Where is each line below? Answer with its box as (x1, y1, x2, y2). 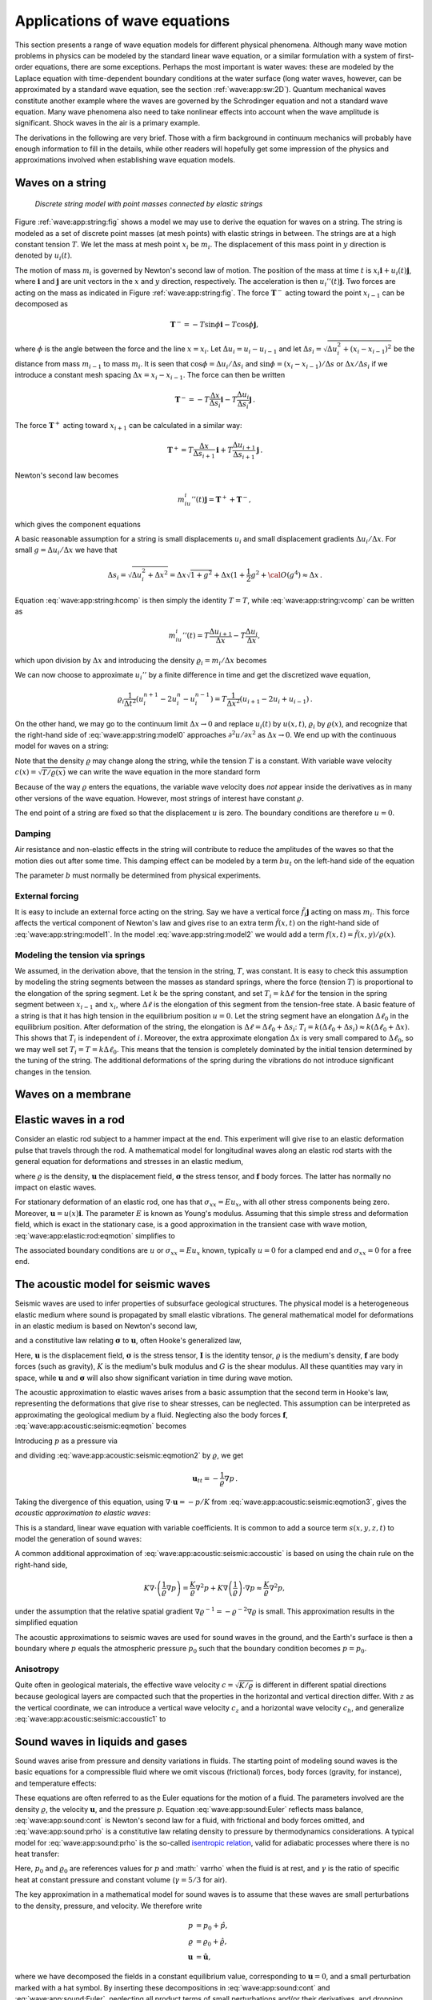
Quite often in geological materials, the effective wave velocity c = (14, 1680, 234, 1690)
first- (397, 50, 414, 60)
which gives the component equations (14, 519, 142, 529)
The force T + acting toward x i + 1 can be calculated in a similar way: (14, 419, 243, 432)
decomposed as (14, 298, 68, 308)
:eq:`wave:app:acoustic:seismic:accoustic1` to (14, 1714, 166, 1724)
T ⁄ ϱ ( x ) (42, 768, 66, 777)
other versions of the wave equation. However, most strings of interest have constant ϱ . (14, 793, 304, 803)
